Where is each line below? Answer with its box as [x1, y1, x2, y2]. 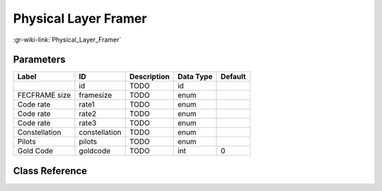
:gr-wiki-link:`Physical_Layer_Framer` [13, 35, 122, 44]
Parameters [13, 54, 66, 66]
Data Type [177, 71, 213, 81]
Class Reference [13, 165, 88, 177]
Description [129, 71, 170, 81]
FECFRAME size [17, 91, 71, 100]
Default [220, 71, 246, 81]
